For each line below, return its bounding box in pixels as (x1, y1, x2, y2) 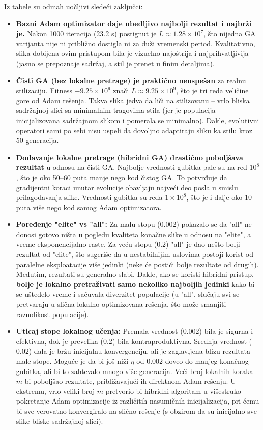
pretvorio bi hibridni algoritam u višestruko (105, 385, 241, 396)
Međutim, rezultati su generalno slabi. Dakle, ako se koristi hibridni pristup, (16, 269, 254, 279)
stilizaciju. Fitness (16, 85, 72, 96)
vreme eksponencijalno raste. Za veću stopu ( (16, 239, 157, 249)
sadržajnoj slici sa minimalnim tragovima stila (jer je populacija (16, 105, 216, 116)
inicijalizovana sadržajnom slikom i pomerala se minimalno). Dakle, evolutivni (16, 114, 259, 125)
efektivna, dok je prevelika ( (16, 335, 103, 346)
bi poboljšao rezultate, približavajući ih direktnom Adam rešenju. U (24, 376, 236, 386)
